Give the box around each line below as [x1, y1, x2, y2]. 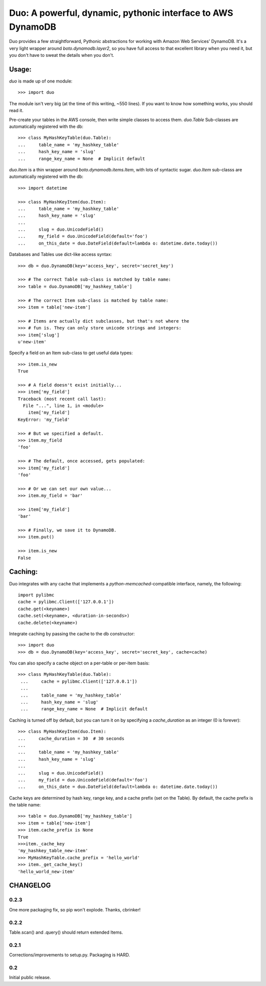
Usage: [9, 65, 32, 74]
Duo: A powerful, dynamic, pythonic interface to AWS [9, 7, 233, 18]
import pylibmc [18, 592, 55, 598]
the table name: [9, 802, 41, 808]
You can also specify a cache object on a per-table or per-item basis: [9, 660, 150, 666]
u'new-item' [18, 339, 47, 344]
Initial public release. [9, 975, 51, 981]
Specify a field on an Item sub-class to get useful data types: [9, 350, 133, 356]
